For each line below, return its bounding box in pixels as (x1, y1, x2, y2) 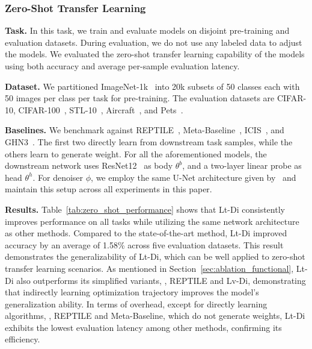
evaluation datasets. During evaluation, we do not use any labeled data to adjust (5, 36, 302, 48)
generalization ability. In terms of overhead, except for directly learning (5, 297, 268, 310)
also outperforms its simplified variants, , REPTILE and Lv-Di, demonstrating (16, 274, 306, 286)
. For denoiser (32, 171, 84, 183)
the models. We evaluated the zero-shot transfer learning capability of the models (5, 48, 305, 60)
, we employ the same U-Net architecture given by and (91, 171, 296, 183)
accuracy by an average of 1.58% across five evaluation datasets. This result (5, 238, 284, 251)
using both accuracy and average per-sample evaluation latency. (5, 60, 240, 72)
